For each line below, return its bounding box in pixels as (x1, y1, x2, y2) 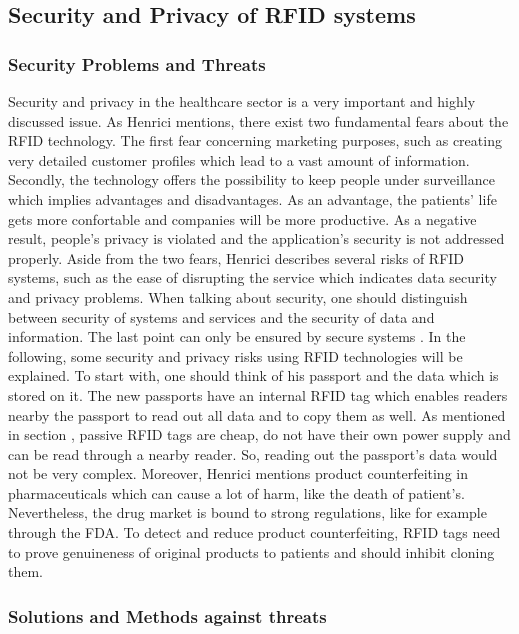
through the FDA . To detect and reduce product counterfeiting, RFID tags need (8, 522, 501, 543)
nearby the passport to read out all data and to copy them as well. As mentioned (8, 404, 506, 425)
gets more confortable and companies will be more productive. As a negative (8, 208, 477, 229)
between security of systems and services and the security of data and (8, 306, 435, 327)
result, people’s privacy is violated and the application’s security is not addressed (8, 228, 505, 249)
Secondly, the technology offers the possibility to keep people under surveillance (8, 169, 495, 190)
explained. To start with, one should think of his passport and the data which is (8, 365, 499, 386)
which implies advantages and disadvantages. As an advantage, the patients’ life (8, 188, 497, 209)
